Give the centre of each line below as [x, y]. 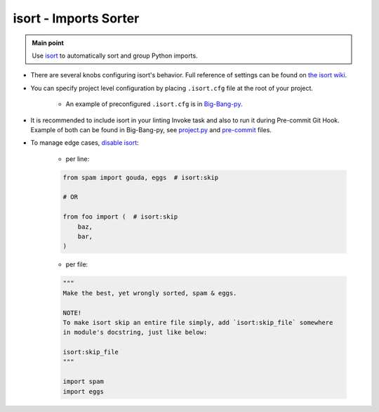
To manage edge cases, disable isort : [85, 143]
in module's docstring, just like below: [135, 333]
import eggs [84, 391]
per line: [78, 159]
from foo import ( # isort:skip [120, 217]
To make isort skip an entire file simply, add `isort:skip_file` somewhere [198, 322]
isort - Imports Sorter [76, 18]
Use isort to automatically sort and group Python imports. [115, 56]
